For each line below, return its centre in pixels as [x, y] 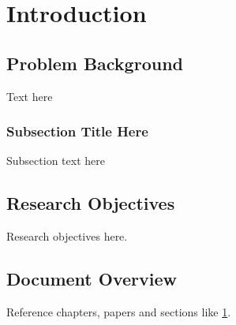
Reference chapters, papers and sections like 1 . [119, 311]
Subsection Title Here [77, 131]
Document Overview [92, 279]
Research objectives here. [67, 236]
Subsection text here [56, 161]
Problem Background [95, 63]
